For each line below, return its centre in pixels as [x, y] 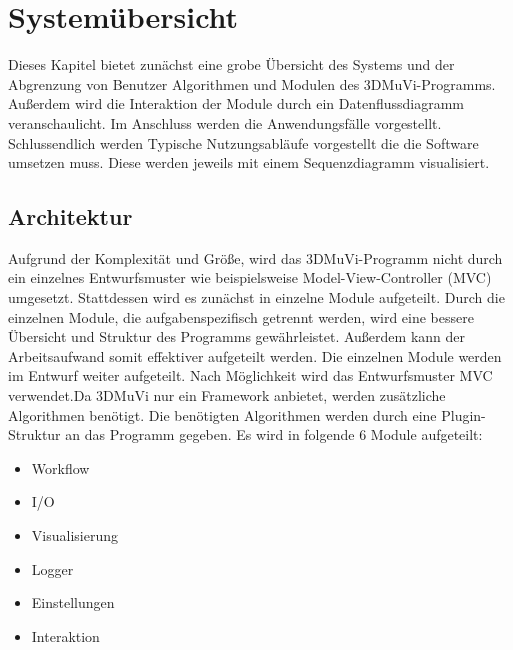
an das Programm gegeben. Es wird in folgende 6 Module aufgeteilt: [274, 434]
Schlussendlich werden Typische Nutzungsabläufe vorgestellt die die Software [243, 142]
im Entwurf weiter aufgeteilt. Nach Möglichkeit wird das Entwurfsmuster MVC [250, 375]
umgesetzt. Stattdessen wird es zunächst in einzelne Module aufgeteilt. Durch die [256, 297]
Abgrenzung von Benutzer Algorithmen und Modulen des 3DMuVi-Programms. [252, 83]
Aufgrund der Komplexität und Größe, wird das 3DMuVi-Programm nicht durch [255, 257]
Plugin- [463, 414]
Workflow [60, 467]
